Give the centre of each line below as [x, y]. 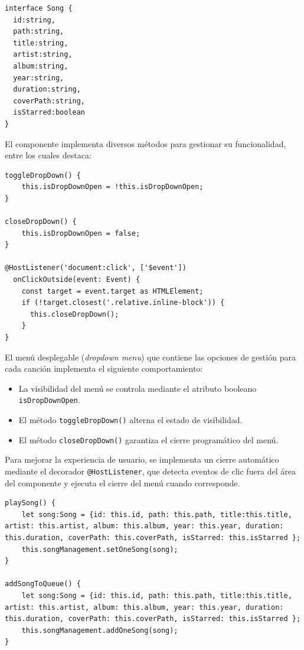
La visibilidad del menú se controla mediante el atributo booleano [138, 388]
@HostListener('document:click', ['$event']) [96, 268]
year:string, [39, 78]
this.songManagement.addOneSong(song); [100, 630]
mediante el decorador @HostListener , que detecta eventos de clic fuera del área [151, 471]
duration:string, [47, 90]
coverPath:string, [49, 101]
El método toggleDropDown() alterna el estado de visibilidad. [130, 420]
